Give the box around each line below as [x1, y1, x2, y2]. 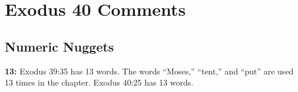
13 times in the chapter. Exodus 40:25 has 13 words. [5, 76, 194, 88]
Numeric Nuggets [5, 37, 114, 55]
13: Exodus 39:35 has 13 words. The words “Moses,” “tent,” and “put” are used [5, 64, 294, 77]
